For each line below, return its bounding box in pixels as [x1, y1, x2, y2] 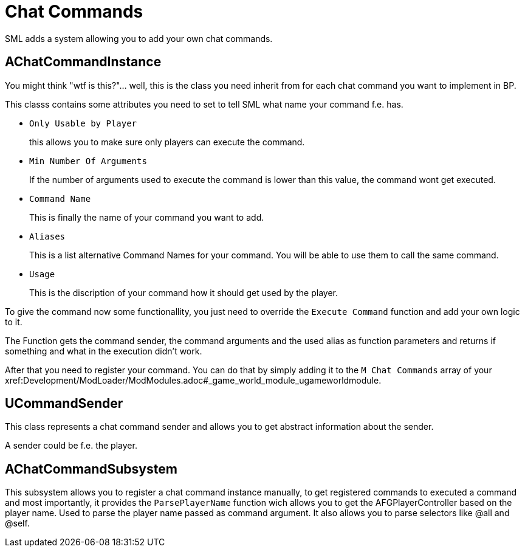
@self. [5, 518, 30, 529]
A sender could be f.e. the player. [5, 440, 137, 451]
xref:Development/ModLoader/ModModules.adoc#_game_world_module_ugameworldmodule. [5, 374, 382, 385]
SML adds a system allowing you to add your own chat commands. [5, 33, 273, 44]
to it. [5, 316, 22, 327]
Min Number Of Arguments [29, 156, 147, 166]
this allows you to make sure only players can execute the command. [29, 136, 305, 147]
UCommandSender [5, 396, 123, 412]
